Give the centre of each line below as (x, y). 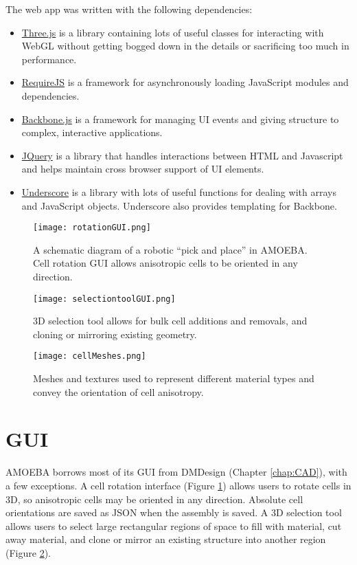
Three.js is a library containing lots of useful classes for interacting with (173, 32)
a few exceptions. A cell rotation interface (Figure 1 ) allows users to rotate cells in (178, 485)
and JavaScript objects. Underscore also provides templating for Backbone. (179, 205)
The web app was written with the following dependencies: (129, 9)
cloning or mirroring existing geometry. (115, 334)
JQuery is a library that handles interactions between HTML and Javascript (182, 155)
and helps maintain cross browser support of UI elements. (143, 169)
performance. (49, 59)
